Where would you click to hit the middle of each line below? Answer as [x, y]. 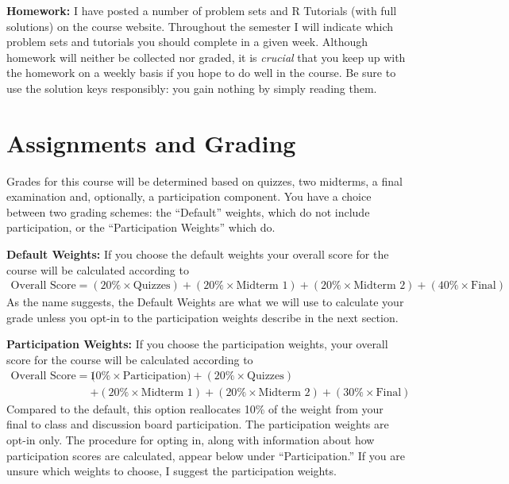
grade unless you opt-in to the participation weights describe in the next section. [202, 317]
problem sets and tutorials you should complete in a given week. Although [187, 42]
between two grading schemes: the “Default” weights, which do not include [188, 211]
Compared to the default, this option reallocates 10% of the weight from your [195, 408]
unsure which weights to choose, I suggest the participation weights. [172, 471]
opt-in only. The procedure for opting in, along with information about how [191, 439]
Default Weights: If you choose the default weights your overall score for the [198, 254]
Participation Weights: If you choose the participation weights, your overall [197, 344]
